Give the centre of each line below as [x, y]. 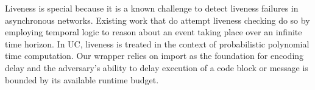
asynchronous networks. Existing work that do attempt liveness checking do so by [157, 20]
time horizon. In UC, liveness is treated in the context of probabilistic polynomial [157, 43]
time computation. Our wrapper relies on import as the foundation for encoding [154, 56]
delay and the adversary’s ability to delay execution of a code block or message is [157, 67]
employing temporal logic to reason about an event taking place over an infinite [154, 32]
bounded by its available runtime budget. [82, 79]
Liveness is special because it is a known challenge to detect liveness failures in [152, 8]
